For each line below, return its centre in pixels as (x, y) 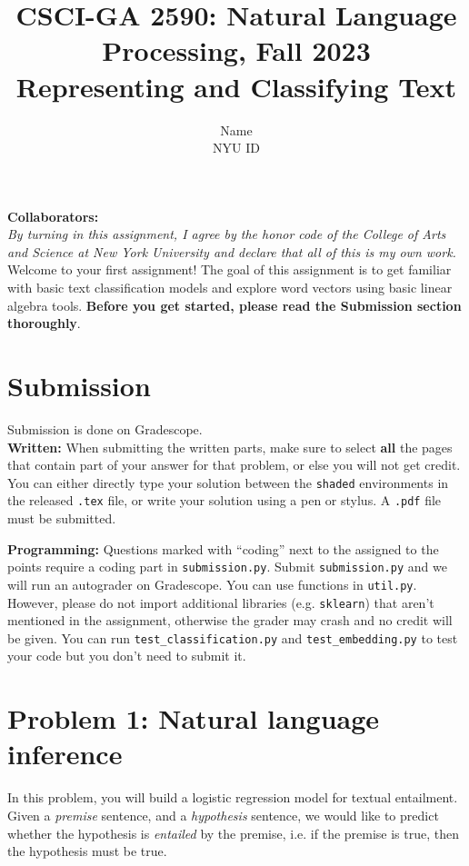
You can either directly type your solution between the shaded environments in (228, 482)
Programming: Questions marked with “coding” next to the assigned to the (223, 548)
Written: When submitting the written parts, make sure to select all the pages (230, 447)
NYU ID (236, 148)
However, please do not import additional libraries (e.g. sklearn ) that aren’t (221, 602)
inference (65, 754)
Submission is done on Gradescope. (105, 428)
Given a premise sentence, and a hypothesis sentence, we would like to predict (223, 815)
